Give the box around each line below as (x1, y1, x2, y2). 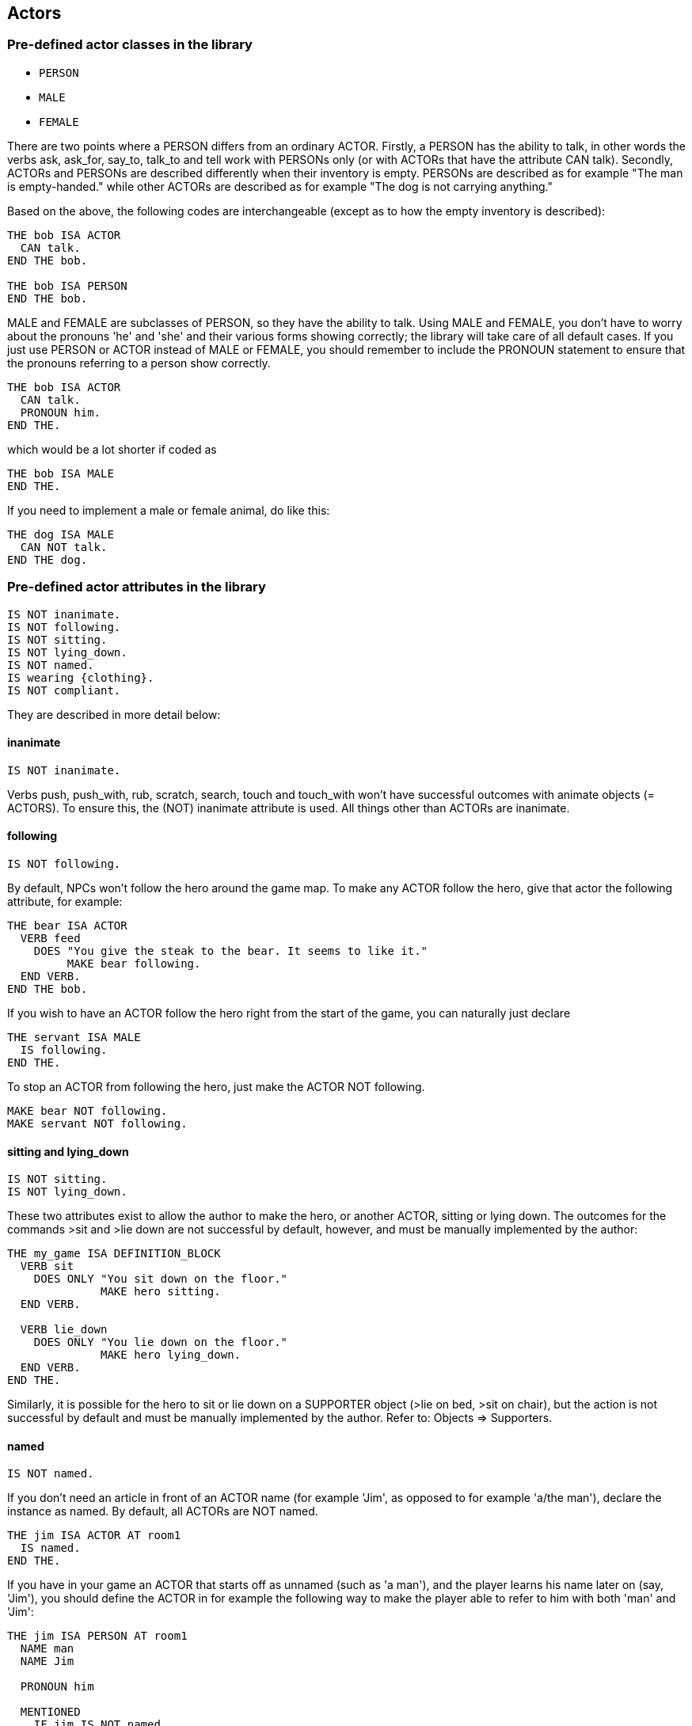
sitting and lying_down (7, 1144, 129, 1158)
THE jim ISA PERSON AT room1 (7, 1629, 188, 1643)
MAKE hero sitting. (101, 1285, 221, 1298)
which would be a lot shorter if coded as (7, 442, 217, 456)
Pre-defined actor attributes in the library (7, 579, 266, 595)
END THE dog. (7, 553, 88, 566)
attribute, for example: (7, 894, 123, 908)
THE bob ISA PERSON (7, 279, 127, 292)
